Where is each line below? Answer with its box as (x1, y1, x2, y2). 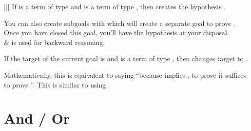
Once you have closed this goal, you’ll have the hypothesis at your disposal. (4, 27, 229, 38)
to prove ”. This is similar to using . (4, 79, 110, 89)
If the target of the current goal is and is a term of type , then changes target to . (4, 53, 248, 64)
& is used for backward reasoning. (4, 37, 105, 47)
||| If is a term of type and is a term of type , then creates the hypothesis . (4, 1, 226, 11)
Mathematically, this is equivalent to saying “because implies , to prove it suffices (4, 69, 247, 80)
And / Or (4, 108, 70, 128)
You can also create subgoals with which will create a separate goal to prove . (4, 18, 235, 28)
